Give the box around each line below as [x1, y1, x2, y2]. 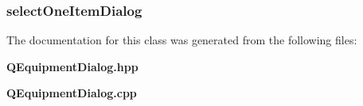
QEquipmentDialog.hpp [6, 58, 139, 74]
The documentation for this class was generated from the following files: [6, 32, 357, 48]
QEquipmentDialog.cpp [6, 85, 137, 101]
